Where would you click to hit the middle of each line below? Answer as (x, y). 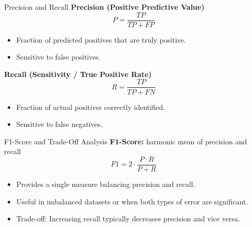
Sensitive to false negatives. (59, 124)
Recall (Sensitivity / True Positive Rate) (78, 74)
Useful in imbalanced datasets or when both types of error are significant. (132, 201)
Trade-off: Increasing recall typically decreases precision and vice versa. (128, 219)
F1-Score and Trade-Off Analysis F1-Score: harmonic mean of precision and (126, 141)
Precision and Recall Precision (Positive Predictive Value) (104, 7)
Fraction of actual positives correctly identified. (91, 107)
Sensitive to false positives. (58, 57)
